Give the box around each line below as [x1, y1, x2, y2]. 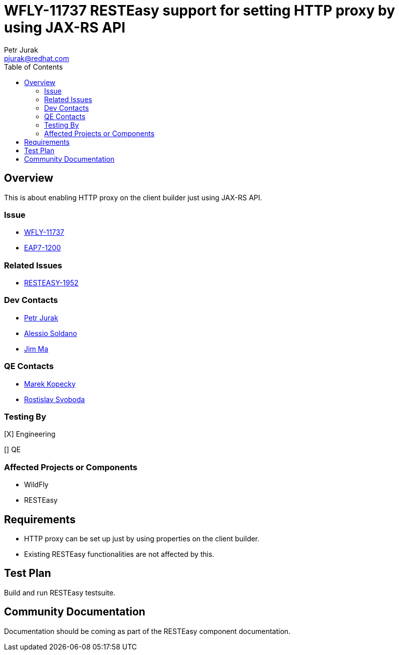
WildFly [24, 480, 49, 489]
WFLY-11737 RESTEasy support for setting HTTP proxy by [4, 2, 395, 19]
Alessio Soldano [24, 329, 77, 338]
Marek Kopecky [24, 379, 76, 388]
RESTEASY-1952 [24, 278, 79, 287]
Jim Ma [24, 344, 49, 353]
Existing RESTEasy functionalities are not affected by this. [24, 549, 215, 558]
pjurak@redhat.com [4, 54, 69, 63]
